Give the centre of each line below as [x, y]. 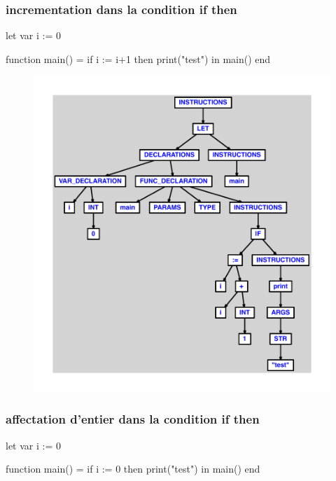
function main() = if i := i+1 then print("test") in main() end [138, 58]
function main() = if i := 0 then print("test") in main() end [133, 469]
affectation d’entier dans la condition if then [133, 419]
